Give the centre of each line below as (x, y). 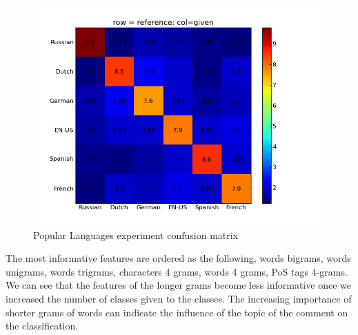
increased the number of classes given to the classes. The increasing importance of (179, 298)
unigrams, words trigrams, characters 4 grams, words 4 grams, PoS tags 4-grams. (177, 271)
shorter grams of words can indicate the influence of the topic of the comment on (177, 312)
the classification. (42, 326)
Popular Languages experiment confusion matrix (136, 234)
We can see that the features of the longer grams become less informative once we (178, 285)
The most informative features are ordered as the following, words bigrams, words (178, 258)
